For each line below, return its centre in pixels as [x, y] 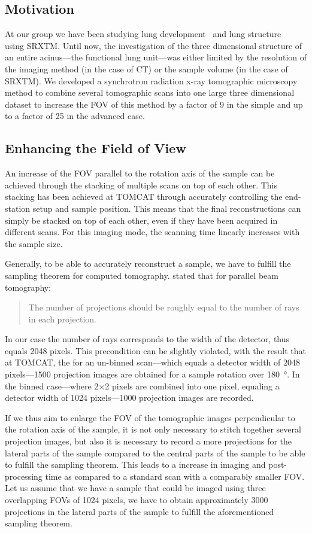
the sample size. [34, 243]
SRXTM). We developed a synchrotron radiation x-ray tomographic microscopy [151, 80]
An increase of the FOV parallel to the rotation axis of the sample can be [140, 173]
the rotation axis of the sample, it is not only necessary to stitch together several [153, 429]
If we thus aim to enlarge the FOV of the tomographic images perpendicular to [150, 417]
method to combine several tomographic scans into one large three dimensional [150, 92]
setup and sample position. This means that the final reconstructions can [167, 208]
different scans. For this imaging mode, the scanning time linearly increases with [152, 232]
